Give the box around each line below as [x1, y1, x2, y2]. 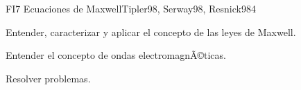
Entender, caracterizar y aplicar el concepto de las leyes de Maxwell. [6, 24, 296, 39]
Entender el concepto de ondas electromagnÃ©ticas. [6, 48, 226, 62]
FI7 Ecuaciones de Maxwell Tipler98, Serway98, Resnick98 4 [6, 1, 256, 15]
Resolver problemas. [6, 71, 91, 85]
